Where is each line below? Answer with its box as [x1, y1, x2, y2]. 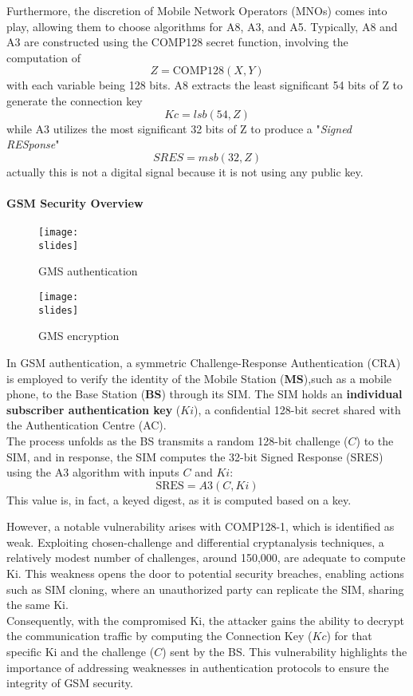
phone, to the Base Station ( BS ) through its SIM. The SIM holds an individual [6, 386, 403, 402]
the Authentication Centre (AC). [6, 417, 167, 433]
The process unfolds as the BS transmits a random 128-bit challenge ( [6, 432, 348, 449]
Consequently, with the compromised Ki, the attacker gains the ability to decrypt [6, 611, 404, 628]
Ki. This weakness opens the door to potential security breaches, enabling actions [6, 565, 404, 582]
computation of [6, 49, 81, 65]
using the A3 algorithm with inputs [6, 464, 179, 480]
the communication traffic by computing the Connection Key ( [6, 627, 313, 644]
